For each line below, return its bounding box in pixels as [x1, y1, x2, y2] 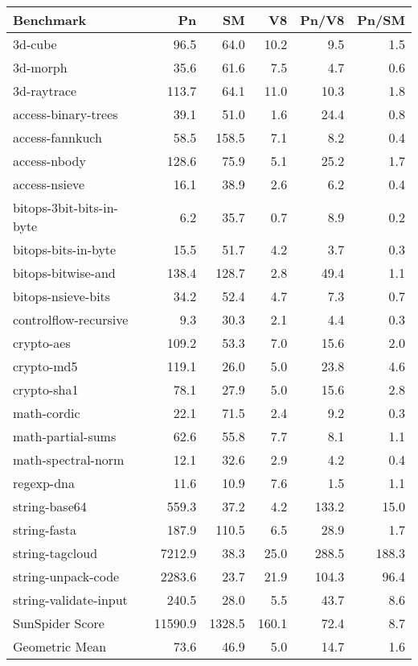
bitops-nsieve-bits [13, 287, 111, 305]
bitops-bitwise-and [13, 263, 116, 282]
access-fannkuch [13, 128, 102, 147]
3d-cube [13, 35, 57, 53]
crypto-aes [13, 333, 71, 352]
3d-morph [13, 58, 68, 77]
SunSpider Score [13, 614, 104, 632]
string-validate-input [13, 590, 128, 609]
